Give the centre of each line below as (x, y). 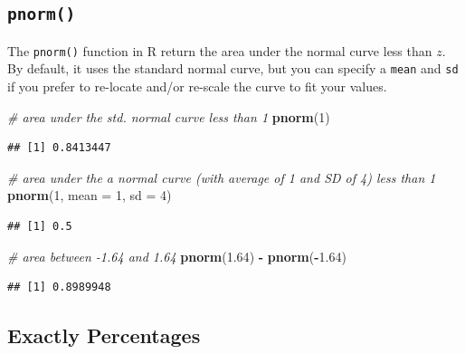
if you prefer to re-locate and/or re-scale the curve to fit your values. (197, 86)
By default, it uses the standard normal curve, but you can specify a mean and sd (233, 68)
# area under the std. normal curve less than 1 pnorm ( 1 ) (169, 116)
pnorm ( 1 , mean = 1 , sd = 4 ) (90, 195)
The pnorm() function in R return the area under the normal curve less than (220, 50)
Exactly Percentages (104, 335)
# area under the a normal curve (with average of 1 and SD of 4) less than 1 (222, 177)
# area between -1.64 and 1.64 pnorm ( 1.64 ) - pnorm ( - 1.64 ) (177, 256)
